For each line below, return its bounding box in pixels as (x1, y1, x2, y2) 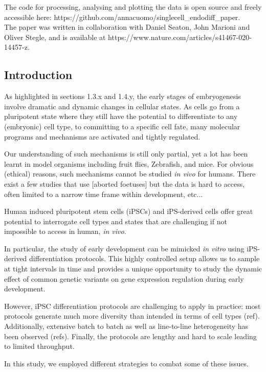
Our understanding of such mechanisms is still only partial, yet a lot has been (4, 148, 248, 159)
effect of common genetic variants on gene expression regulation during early (4, 273, 244, 284)
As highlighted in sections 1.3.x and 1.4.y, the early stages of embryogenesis (4, 91, 241, 102)
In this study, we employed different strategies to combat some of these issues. (4, 358, 249, 368)
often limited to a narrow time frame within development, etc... (4, 188, 203, 199)
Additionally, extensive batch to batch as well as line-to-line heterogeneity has (4, 321, 249, 331)
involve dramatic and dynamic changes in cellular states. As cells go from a (4, 101, 240, 111)
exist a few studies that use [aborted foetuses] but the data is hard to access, (4, 178, 245, 189)
